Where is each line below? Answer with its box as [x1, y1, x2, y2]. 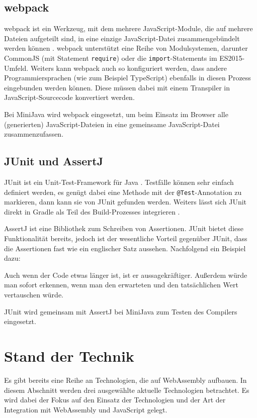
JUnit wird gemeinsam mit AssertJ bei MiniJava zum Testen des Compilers [4, 306, 237, 317]
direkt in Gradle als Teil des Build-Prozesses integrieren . [4, 206, 180, 217]
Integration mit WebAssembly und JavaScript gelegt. [4, 404, 167, 414]
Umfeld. [4, 62, 29, 73]
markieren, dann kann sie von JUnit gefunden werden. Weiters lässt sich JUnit [4, 196, 247, 207]
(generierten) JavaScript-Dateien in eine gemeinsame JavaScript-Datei [4, 119, 220, 129]
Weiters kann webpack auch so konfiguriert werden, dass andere [30, 62, 227, 73]
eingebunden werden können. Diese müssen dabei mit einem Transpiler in [4, 82, 230, 92]
